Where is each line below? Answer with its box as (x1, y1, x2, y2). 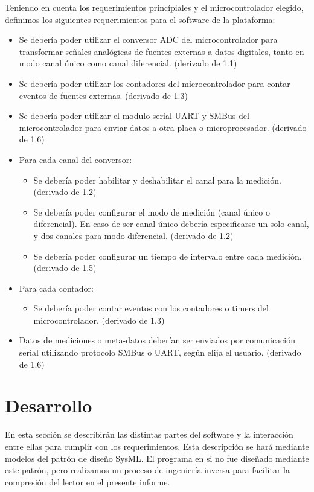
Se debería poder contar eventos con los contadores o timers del (33, 302, 269, 315)
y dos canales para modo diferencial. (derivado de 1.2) (33, 229, 234, 241)
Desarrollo (5, 393, 92, 418)
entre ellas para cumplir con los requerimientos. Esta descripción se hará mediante (5, 439, 309, 452)
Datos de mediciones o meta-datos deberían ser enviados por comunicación (19, 334, 296, 347)
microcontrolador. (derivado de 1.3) (33, 313, 165, 326)
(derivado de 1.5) (33, 261, 97, 274)
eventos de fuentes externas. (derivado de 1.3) (19, 89, 188, 101)
